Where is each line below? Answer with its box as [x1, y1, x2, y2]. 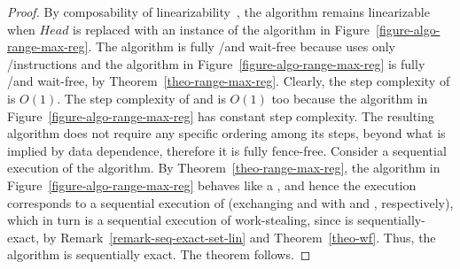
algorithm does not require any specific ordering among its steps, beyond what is [7, 124, 446, 142]
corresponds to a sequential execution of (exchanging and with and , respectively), [7, 193, 454, 211]
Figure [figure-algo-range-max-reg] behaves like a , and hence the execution [7, 175, 417, 194]
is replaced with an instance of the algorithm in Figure [73, 19, 370, 38]
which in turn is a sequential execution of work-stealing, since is [7, 211, 354, 229]
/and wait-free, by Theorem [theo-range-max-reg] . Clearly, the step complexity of [7, 72, 450, 90]
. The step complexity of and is [57, 88, 226, 107]
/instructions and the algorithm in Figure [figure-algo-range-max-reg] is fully [7, 54, 425, 73]
